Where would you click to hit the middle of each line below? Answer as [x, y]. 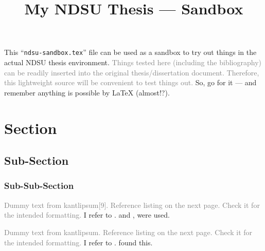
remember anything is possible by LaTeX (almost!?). [87, 92]
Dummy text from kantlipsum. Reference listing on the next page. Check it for [128, 232]
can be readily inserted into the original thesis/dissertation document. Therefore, [132, 72]
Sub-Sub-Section [39, 186]
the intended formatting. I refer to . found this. [78, 242]
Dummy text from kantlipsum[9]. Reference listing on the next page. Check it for [132, 205]
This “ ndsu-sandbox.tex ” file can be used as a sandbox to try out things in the [130, 52]
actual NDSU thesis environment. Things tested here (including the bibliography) [133, 62]
